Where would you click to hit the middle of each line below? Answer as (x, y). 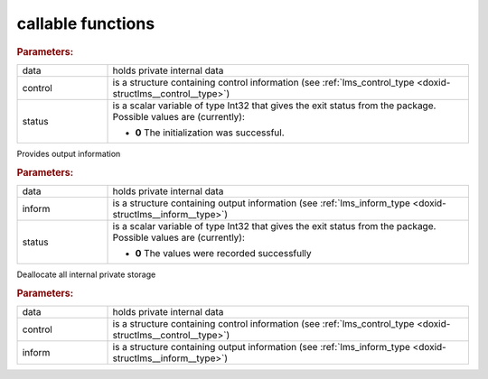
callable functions (86, 23)
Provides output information (69, 153)
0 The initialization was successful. (210, 133)
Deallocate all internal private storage (86, 274)
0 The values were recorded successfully (223, 253)
